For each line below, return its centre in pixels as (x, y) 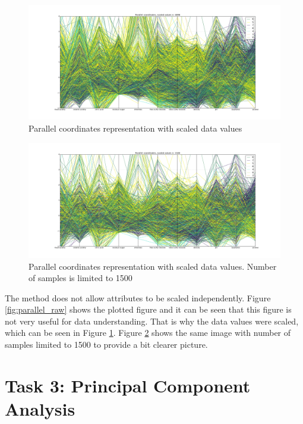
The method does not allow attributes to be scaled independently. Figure (138, 297)
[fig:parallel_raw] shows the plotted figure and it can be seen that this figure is (148, 309)
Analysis (40, 409)
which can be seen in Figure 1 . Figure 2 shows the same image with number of (148, 333)
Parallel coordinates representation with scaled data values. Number (153, 266)
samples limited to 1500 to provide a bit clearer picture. (106, 344)
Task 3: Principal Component (128, 385)
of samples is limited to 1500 (81, 278)
